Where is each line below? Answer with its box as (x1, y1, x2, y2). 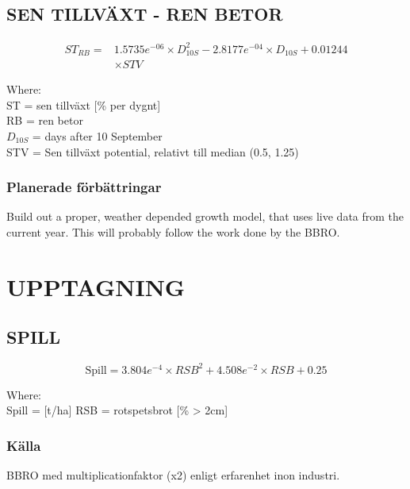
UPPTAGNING (6, 270, 186, 302)
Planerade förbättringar (6, 177, 162, 197)
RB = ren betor (6, 112, 83, 129)
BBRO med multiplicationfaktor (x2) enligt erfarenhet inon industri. (6, 467, 340, 483)
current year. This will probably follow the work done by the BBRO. (6, 224, 340, 240)
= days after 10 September (32, 128, 163, 144)
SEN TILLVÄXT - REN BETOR (6, 2, 283, 26)
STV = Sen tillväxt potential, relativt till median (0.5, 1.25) (6, 143, 299, 160)
